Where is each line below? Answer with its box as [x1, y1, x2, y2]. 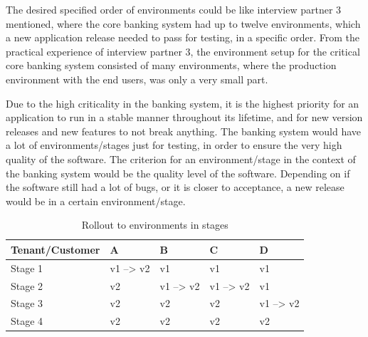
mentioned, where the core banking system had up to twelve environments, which [6, 16, 361, 31]
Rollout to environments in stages [81, 217, 228, 232]
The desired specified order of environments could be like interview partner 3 [6, 2, 342, 16]
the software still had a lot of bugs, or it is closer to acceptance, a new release [6, 180, 345, 195]
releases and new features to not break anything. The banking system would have [6, 123, 362, 138]
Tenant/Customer [11, 242, 100, 256]
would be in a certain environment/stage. [6, 193, 186, 208]
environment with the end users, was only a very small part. [6, 71, 268, 86]
